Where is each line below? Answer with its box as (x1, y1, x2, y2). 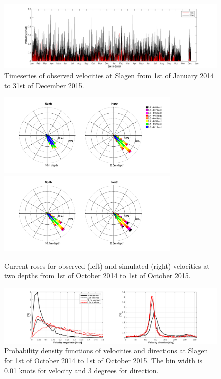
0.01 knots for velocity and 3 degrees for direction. (4, 365, 159, 375)
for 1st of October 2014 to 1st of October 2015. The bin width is (4, 355, 203, 365)
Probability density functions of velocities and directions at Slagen (4, 345, 208, 356)
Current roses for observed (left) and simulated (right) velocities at (4, 260, 210, 271)
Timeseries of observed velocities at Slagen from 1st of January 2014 (4, 70, 214, 80)
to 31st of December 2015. (4, 80, 84, 90)
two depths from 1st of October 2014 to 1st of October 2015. (4, 270, 191, 281)
